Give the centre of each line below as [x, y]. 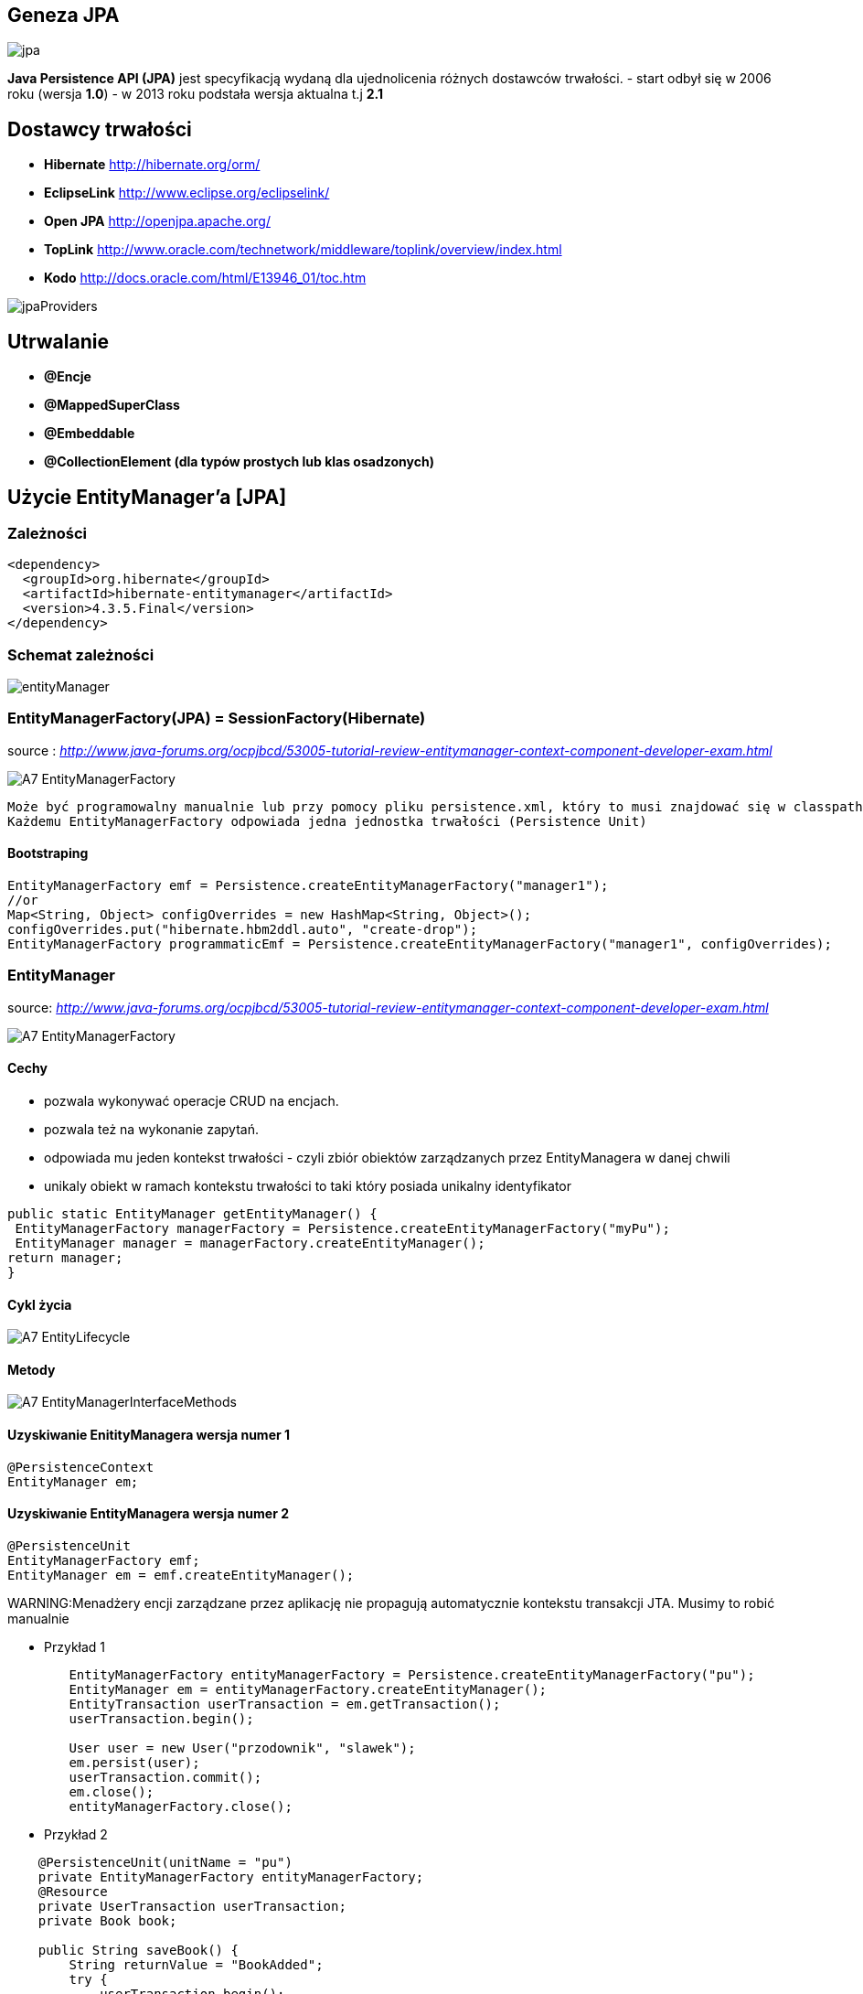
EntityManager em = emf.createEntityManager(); [181, 1575]
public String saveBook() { [138, 1950]
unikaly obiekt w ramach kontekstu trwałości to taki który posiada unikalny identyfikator [308, 1186]
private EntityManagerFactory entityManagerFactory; [231, 1876]
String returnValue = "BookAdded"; [196, 1964]
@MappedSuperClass [112, 405]
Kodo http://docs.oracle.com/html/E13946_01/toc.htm [205, 278]
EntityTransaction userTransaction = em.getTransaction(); [285, 1704]
